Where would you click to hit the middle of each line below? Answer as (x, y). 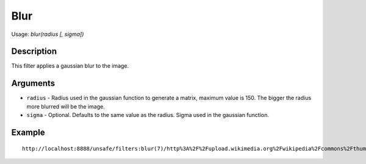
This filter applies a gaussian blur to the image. (70, 66)
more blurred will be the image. (66, 106)
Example (28, 132)
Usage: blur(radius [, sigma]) (48, 34)
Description (34, 52)
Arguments (33, 83)
